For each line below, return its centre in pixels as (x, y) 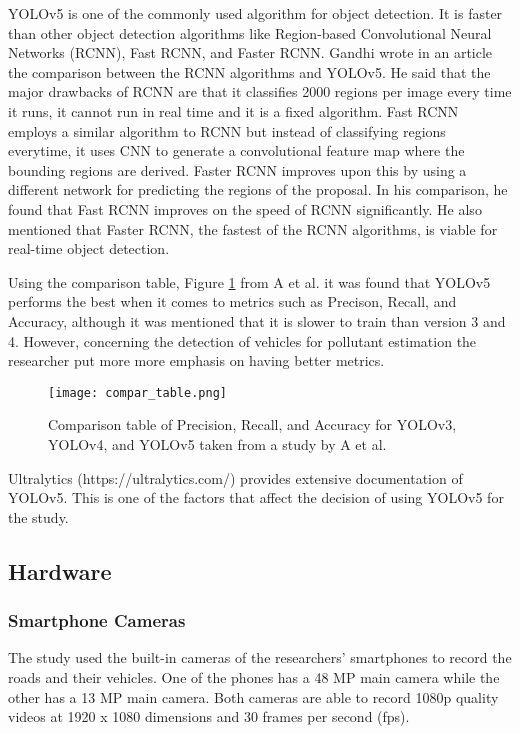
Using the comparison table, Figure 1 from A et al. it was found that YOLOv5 (249, 281)
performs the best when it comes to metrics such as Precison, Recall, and (232, 301)
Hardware (60, 570)
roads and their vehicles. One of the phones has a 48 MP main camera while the (254, 676)
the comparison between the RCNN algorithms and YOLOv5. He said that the (249, 71)
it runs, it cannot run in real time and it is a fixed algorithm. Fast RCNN (233, 110)
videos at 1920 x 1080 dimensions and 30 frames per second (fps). (209, 716)
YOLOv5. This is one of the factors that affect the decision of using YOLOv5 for (256, 497)
